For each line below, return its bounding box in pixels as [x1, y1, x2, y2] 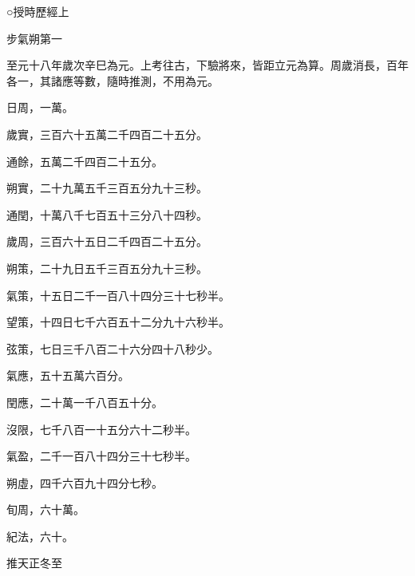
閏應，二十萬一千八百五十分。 [6, 393, 163, 410]
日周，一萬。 [6, 99, 73, 116]
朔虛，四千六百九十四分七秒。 [6, 474, 163, 491]
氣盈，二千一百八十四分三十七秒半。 [6, 448, 196, 464]
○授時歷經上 [6, 3, 69, 19]
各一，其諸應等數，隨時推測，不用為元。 [6, 72, 219, 89]
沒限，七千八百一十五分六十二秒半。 [6, 420, 196, 437]
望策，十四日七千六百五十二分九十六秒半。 [6, 314, 230, 330]
